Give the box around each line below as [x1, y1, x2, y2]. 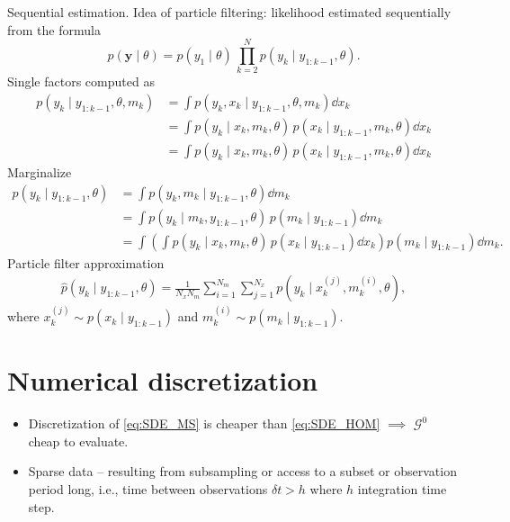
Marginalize [7, 163, 72, 181]
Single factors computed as [7, 72, 155, 91]
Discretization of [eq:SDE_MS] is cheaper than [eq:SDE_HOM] [28, 414, 380, 433]
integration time [357, 480, 447, 499]
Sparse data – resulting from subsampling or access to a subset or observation [28, 462, 457, 481]
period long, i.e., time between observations [28, 480, 268, 499]
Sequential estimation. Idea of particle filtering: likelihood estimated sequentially [7, 3, 452, 21]
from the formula [7, 20, 101, 39]
